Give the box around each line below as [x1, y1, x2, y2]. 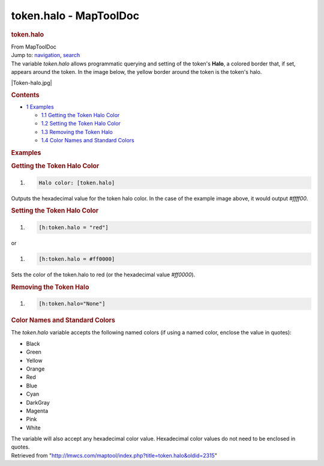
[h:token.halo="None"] [38, 300, 106, 307]
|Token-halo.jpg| [11, 79, 52, 86]
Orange [26, 365, 45, 372]
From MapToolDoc [11, 43, 57, 50]
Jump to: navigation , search [11, 52, 80, 59]
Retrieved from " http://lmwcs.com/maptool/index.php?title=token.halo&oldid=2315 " [11, 452, 217, 459]
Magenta [26, 407, 49, 414]
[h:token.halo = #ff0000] [38, 255, 115, 262]
